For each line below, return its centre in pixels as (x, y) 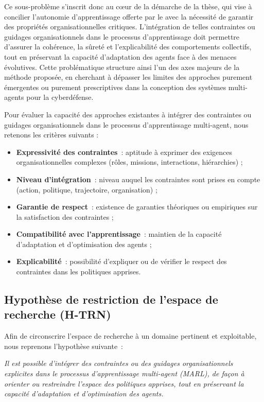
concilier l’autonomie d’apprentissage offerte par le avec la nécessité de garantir (129, 16)
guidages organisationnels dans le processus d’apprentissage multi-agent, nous (126, 124)
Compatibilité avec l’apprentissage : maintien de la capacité (119, 234)
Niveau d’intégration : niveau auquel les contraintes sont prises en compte (138, 179)
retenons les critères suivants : (51, 135)
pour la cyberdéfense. (60, 97)
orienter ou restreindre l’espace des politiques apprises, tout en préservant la (124, 383)
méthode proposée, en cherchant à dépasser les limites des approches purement (128, 77)
